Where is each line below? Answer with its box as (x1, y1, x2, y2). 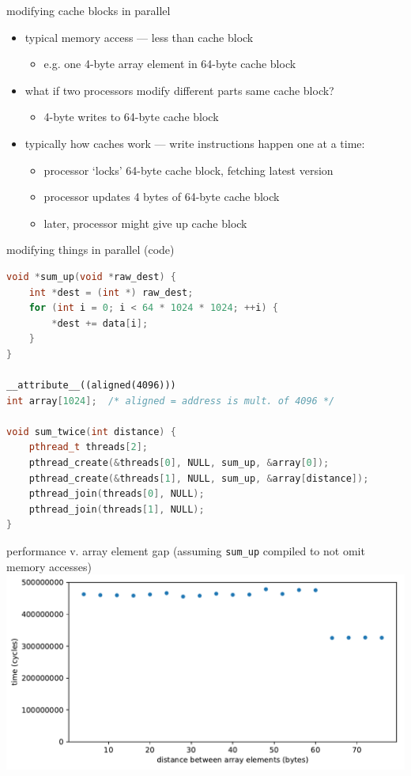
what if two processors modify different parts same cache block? (25, 81, 334, 98)
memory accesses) (6, 558, 92, 574)
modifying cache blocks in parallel (6, 2, 171, 18)
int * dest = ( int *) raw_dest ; (28, 286, 194, 298)
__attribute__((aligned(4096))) (6, 380, 176, 392)
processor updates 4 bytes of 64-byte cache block (43, 188, 280, 205)
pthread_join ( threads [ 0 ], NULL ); (28, 488, 205, 500)
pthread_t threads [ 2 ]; (28, 441, 149, 453)
